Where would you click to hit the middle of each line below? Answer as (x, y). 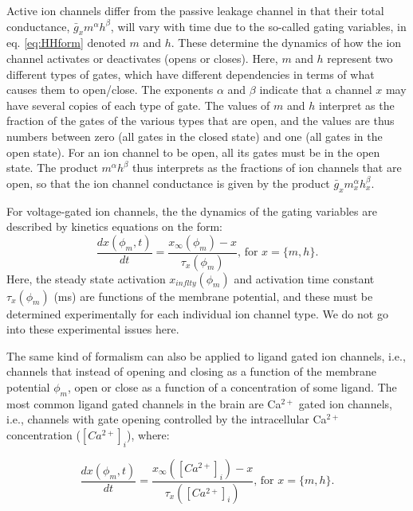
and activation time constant (304, 278)
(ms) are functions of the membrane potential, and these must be (213, 296)
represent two (360, 58)
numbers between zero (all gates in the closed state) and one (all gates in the (195, 136)
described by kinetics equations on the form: (114, 226)
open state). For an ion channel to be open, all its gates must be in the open (193, 152)
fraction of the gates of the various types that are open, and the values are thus (201, 121)
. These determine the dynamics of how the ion (286, 43)
